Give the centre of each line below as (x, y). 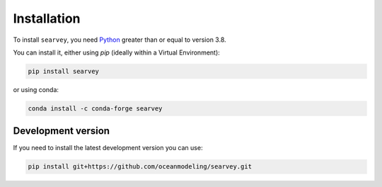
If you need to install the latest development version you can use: (108, 148)
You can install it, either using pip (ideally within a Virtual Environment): (117, 52)
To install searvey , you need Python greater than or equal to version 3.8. (120, 40)
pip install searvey (63, 71)
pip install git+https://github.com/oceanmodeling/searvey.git (140, 167)
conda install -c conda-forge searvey (95, 108)
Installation (47, 18)
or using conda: (36, 89)
